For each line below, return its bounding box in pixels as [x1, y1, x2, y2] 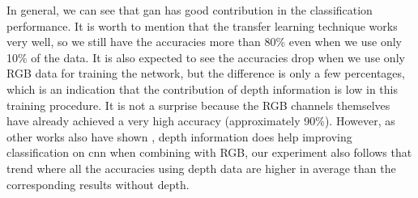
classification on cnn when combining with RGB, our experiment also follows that [6, 144, 412, 161]
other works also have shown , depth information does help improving [6, 128, 352, 145]
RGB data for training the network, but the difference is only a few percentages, [6, 65, 405, 82]
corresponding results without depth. [6, 175, 190, 192]
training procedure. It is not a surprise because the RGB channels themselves [6, 96, 390, 113]
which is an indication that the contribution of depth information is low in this [6, 80, 398, 97]
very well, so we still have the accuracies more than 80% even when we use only [6, 33, 402, 50]
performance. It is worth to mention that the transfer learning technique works [6, 17, 398, 34]
